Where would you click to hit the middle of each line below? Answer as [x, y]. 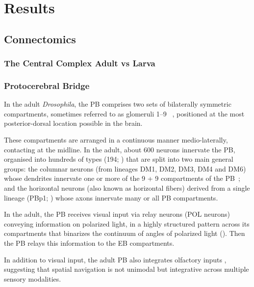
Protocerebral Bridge [47, 85]
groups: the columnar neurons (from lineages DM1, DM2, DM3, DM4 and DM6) [125, 168]
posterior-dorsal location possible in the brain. [73, 123]
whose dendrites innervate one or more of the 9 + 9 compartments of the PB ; [122, 178]
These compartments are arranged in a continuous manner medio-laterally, [116, 140]
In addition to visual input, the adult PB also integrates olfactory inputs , [115, 259]
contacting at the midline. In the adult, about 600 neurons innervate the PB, [120, 149]
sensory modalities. [33, 278]
